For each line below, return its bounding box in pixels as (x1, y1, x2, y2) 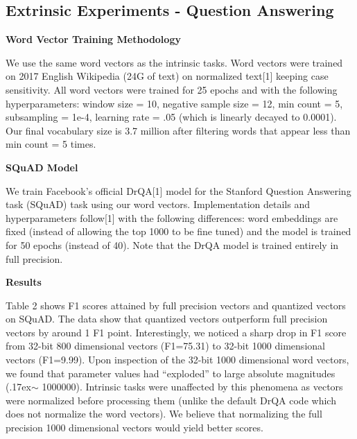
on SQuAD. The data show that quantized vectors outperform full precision (6, 311, 328, 326)
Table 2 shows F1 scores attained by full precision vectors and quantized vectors (6, 298, 346, 312)
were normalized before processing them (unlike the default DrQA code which (6, 393, 336, 407)
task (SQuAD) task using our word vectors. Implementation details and (6, 197, 310, 212)
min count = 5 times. (6, 137, 96, 151)
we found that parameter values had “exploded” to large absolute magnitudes (6, 365, 336, 380)
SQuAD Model (6, 160, 78, 174)
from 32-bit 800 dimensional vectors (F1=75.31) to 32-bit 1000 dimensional (6, 338, 325, 353)
